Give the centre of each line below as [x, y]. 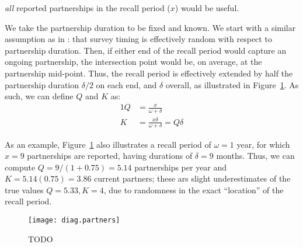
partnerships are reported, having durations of [110, 156]
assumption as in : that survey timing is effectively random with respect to [138, 39]
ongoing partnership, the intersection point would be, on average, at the [133, 62]
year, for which [263, 144]
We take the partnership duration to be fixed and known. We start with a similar [150, 27]
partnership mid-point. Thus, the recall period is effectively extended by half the [149, 73]
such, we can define [39, 96]
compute [20, 167]
